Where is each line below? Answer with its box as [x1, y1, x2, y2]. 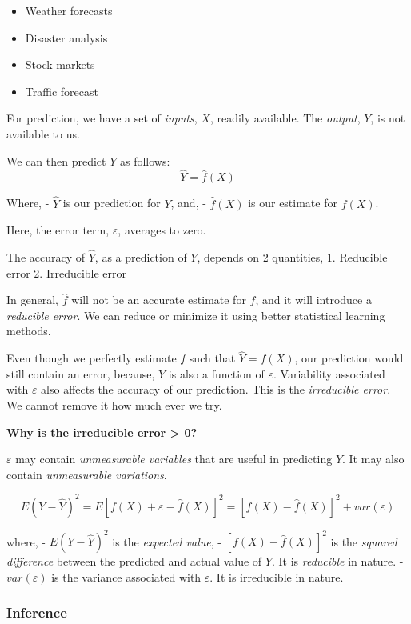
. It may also [342, 450, 405, 467]
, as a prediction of [94, 249, 187, 265]
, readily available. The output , [209, 110, 361, 126]
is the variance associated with [51, 568, 202, 585]
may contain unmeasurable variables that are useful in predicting [15, 450, 333, 467]
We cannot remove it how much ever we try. [6, 396, 222, 413]
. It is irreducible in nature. [209, 568, 344, 585]
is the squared [330, 533, 397, 550]
